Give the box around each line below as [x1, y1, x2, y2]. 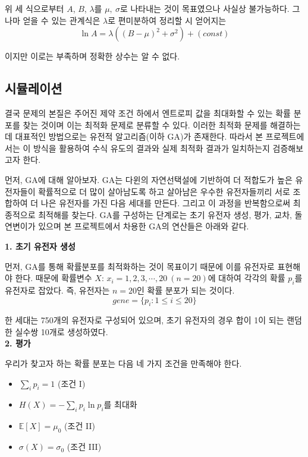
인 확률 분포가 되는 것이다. [137, 283, 235, 296]
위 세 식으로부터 [5, 2, 64, 14]
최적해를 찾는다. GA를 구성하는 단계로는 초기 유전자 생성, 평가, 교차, [38, 208, 292, 220]
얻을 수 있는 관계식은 [23, 14, 100, 26]
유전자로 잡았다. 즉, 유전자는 [5, 283, 110, 296]
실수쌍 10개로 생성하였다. [15, 325, 108, 338]
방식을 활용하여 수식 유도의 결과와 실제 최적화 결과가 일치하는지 [33, 141, 270, 154]
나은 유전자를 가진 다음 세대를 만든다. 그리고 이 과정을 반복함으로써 [40, 197, 291, 209]
